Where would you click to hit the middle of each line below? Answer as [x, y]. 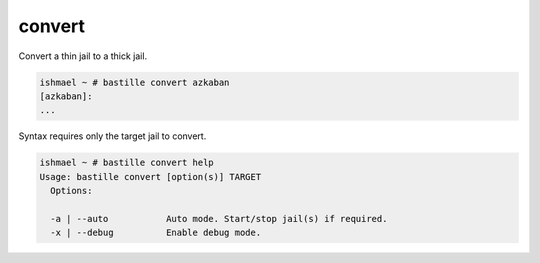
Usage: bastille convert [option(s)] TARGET [150, 176]
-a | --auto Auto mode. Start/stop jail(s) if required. [219, 218]
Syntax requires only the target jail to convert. [112, 136]
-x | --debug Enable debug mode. [156, 233]
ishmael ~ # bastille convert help [126, 163]
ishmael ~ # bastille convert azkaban [134, 82]
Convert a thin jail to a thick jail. [83, 56]
